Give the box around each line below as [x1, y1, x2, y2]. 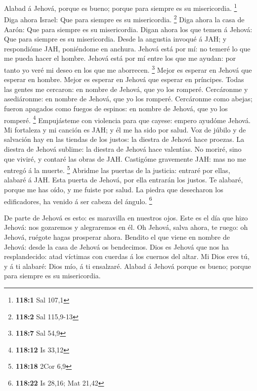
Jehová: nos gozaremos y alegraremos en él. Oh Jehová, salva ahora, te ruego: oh [4, 222, 248, 232]
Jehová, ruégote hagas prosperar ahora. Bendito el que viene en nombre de [4, 232, 230, 242]
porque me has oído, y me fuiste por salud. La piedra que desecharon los [4, 184, 223, 194]
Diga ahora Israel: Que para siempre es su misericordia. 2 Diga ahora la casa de [4, 13, 245, 24]
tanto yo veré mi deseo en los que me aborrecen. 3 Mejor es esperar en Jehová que [4, 63, 252, 75]
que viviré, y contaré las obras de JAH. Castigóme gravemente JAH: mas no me [4, 153, 246, 164]
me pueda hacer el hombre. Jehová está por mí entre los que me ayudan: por [4, 53, 236, 63]
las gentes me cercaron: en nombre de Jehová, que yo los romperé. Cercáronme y [4, 84, 248, 94]
